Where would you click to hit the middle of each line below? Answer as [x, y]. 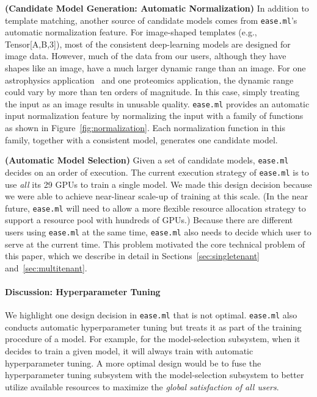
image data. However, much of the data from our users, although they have [146, 56]
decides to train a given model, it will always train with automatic [129, 351]
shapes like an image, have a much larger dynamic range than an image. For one [155, 68]
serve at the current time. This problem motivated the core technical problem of [155, 244]
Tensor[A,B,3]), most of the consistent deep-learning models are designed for [148, 44]
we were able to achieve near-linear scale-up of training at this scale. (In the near [157, 196]
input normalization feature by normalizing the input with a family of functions [154, 116]
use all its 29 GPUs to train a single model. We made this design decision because [158, 184]
